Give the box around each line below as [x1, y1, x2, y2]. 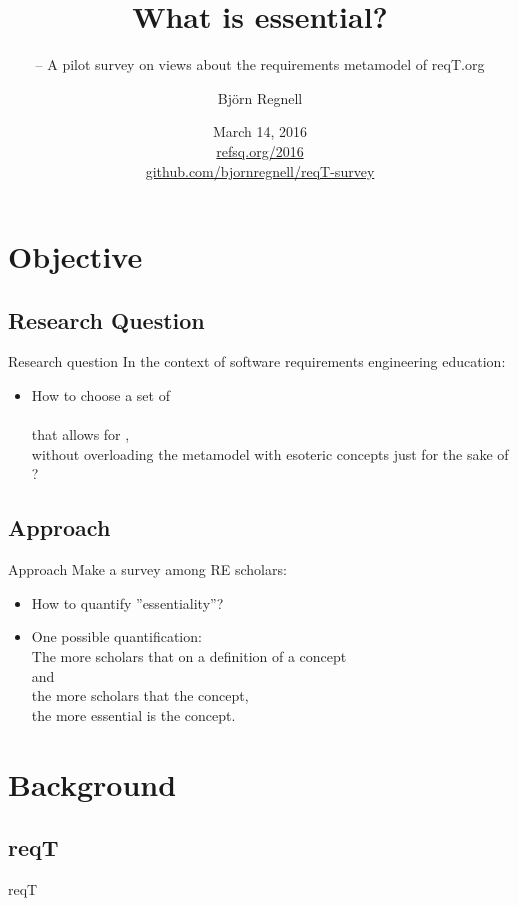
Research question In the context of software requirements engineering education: [8, 351, 506, 372]
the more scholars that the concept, [31, 685, 249, 706]
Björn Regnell [217, 87, 303, 108]
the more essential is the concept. [31, 704, 236, 725]
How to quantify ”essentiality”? [31, 592, 224, 613]
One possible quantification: [31, 626, 202, 647]
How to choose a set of [31, 385, 170, 406]
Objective [8, 236, 143, 277]
